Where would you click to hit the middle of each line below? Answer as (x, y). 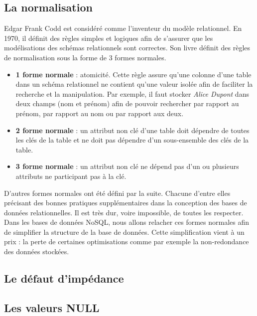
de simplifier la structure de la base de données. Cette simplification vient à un (124, 232)
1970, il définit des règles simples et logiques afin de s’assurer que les (109, 38)
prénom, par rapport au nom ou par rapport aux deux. (100, 113)
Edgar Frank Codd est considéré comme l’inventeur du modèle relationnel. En (123, 28)
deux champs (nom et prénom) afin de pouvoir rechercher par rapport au (127, 103)
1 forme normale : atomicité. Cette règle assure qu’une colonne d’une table (133, 74)
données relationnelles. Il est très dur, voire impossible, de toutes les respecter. (124, 212)
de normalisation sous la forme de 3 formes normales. (85, 57)
